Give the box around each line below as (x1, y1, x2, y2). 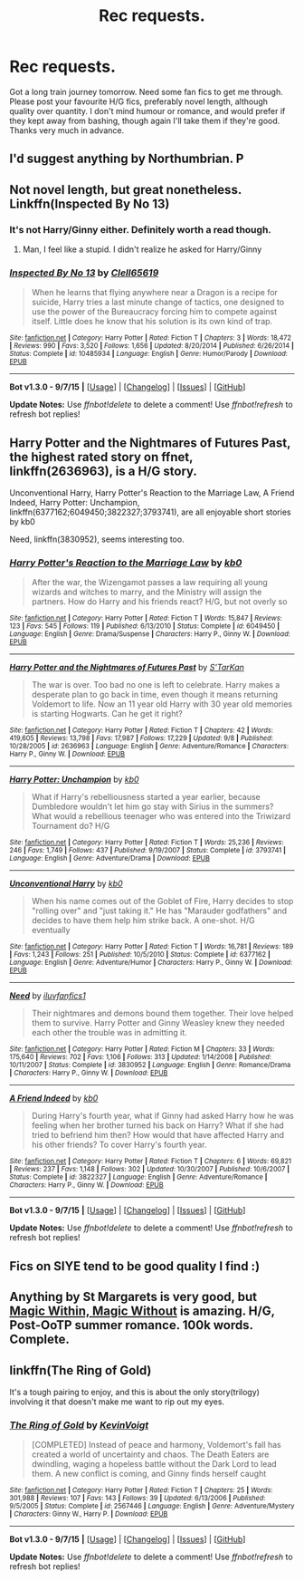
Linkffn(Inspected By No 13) (9, 196, 170, 211)
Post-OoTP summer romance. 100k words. (9, 1317, 253, 1333)
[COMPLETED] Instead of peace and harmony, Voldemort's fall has (31, 1440, 282, 1451)
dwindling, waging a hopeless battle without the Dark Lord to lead (31, 1459, 278, 1470)
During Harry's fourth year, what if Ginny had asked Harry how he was (31, 1111, 294, 1122)
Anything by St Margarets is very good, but (9, 1289, 258, 1305)
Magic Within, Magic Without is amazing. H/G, (9, 1304, 275, 1319)
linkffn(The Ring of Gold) (9, 1363, 152, 1378)
